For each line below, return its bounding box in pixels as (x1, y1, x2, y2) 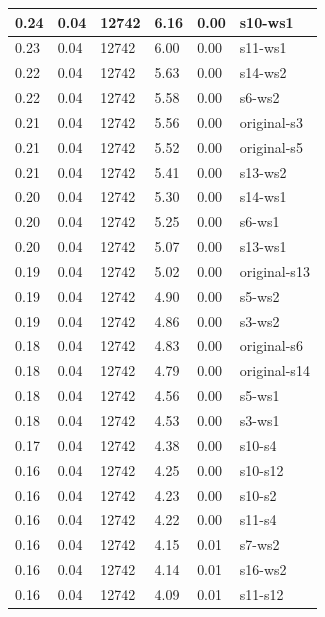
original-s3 (239, 111, 303, 132)
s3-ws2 (239, 310, 280, 331)
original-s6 (239, 335, 303, 356)
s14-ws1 (239, 186, 287, 207)
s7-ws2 (239, 534, 280, 555)
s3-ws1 (239, 410, 280, 430)
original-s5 (239, 136, 303, 157)
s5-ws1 (239, 385, 280, 406)
